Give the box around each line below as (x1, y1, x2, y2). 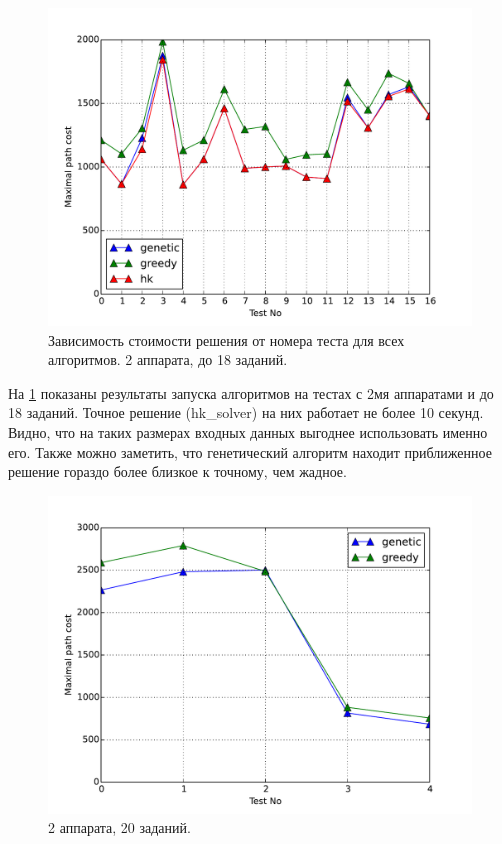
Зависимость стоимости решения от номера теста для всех (48, 329, 405, 350)
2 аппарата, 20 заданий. (48, 817, 191, 838)
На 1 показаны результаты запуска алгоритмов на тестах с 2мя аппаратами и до (8, 382, 494, 403)
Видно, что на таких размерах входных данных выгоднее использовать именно (8, 421, 488, 442)
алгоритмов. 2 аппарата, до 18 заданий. (48, 349, 288, 370)
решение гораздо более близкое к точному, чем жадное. (8, 461, 347, 482)
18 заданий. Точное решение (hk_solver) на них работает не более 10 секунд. (8, 402, 484, 423)
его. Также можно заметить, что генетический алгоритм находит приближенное (8, 441, 492, 462)
